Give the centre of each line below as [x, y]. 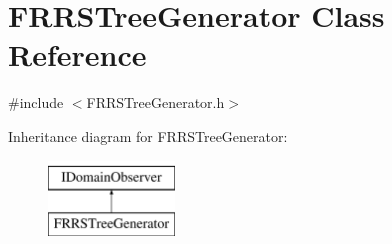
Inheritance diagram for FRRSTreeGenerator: [148, 135]
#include [36, 102]
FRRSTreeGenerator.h [155, 102]
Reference [77, 54]
